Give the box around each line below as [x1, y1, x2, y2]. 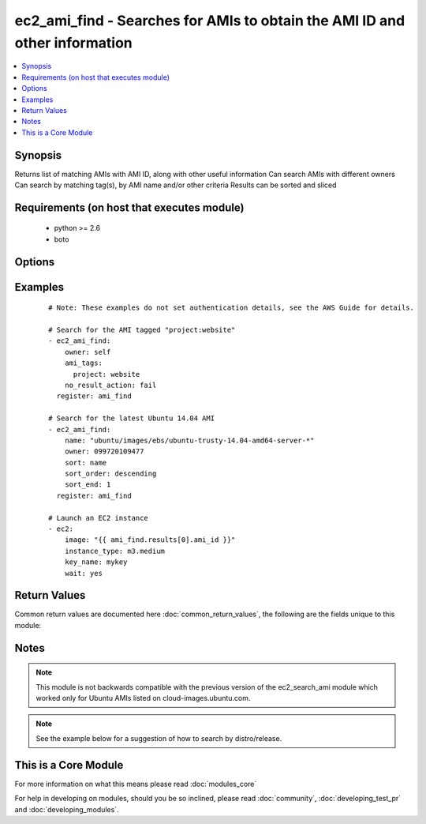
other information [14, 34, 133, 51]
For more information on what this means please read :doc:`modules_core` [14, 779, 257, 788]
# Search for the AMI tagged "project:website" [48, 325, 236, 334]
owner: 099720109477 [64, 447, 144, 456]
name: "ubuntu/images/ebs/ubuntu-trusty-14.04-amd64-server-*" [64, 435, 315, 445]
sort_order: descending [64, 469, 157, 478]
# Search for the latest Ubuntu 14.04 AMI [48, 414, 215, 423]
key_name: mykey [64, 558, 128, 566]
